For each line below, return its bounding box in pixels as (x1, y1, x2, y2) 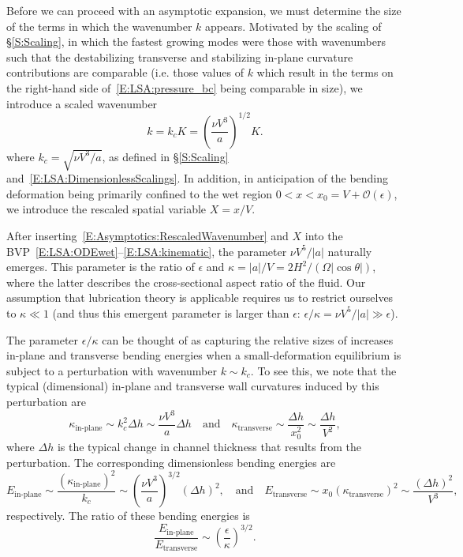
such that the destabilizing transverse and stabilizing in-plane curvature (6, 48, 353, 65)
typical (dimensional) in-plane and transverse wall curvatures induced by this (6, 378, 379, 394)
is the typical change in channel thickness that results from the (57, 438, 361, 455)
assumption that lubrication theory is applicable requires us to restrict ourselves (6, 289, 394, 306)
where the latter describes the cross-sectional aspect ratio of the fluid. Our (6, 273, 366, 290)
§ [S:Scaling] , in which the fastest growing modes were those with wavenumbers (6, 33, 386, 50)
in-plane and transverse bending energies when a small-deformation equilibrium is (6, 347, 401, 363)
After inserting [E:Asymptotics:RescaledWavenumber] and (6, 227, 289, 243)
